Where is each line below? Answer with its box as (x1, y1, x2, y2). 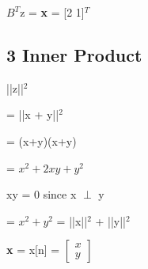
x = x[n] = (6, 241, 60, 258)
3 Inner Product (6, 42, 142, 66)
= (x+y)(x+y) (6, 132, 77, 149)
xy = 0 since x (6, 186, 77, 203)
